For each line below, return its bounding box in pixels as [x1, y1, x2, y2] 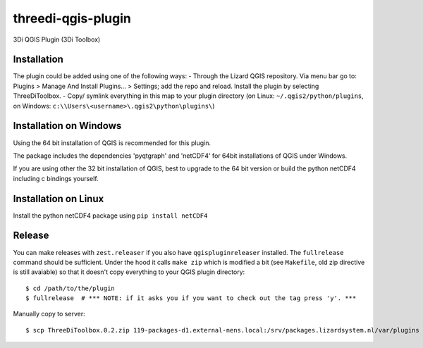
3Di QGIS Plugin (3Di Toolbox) [13, 35, 101, 44]
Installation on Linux [13, 192, 104, 204]
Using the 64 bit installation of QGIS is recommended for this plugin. [13, 138, 211, 147]
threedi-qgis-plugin [13, 11, 132, 26]
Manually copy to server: [13, 310, 85, 318]
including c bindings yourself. [13, 174, 99, 182]
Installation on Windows [13, 120, 122, 132]
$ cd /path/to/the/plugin [25, 284, 116, 292]
